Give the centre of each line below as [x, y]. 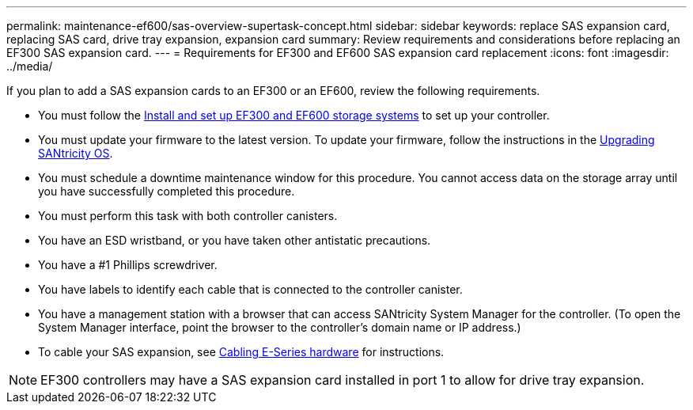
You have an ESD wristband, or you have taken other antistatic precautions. [235, 240]
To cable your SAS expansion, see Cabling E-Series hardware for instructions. [241, 352]
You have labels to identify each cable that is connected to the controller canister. [250, 289]
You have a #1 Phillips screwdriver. [128, 265]
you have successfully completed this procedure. [167, 191]
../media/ [30, 66]
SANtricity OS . [76, 153]
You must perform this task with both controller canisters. [188, 216]
